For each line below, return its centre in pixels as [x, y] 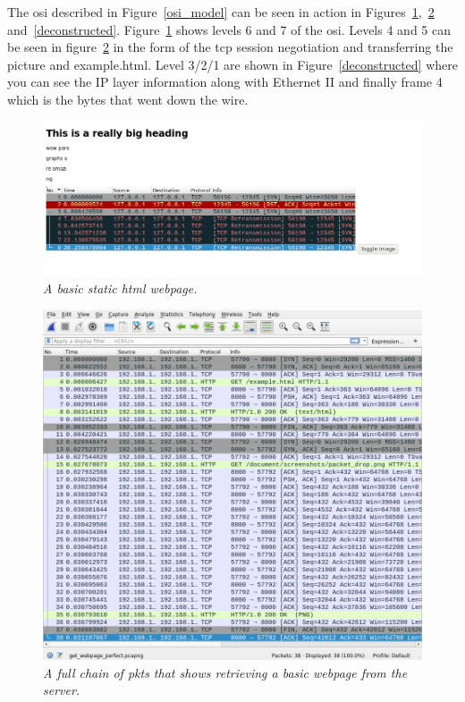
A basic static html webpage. [120, 288]
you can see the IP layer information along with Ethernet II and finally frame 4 [225, 82]
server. [62, 690]
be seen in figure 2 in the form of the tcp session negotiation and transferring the [230, 47]
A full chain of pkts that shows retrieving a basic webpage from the [225, 672]
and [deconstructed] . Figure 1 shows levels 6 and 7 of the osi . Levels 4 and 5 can [229, 29]
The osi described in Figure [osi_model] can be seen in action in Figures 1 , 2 [221, 12]
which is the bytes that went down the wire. [128, 99]
